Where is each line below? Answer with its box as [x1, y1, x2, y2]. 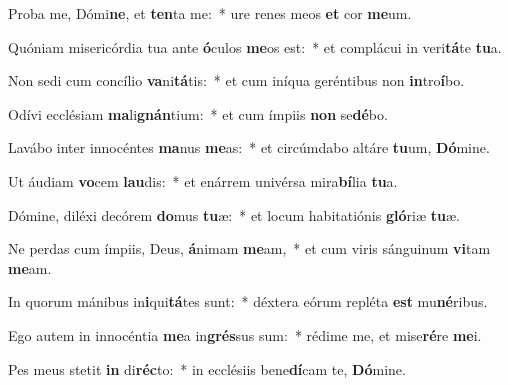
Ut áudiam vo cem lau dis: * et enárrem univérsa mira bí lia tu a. [8, 170, 398, 191]
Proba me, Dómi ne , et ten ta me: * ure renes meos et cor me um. [8, 3, 412, 23]
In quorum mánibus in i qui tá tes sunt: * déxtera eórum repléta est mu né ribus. [8, 291, 488, 312]
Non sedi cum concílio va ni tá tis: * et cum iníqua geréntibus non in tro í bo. [8, 70, 465, 91]
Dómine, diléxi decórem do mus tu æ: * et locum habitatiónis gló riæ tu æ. [8, 204, 460, 225]
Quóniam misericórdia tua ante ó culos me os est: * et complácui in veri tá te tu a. [8, 36, 502, 57]
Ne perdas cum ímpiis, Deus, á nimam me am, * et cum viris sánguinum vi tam [8, 238, 491, 259]
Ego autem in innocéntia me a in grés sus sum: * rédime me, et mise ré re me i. [8, 324, 482, 345]
